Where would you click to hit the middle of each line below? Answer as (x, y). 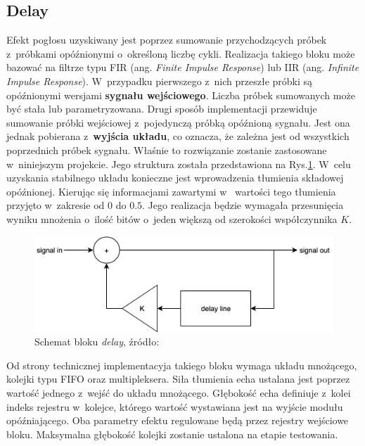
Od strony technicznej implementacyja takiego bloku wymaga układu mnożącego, (182, 365)
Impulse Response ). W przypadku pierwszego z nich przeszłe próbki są (160, 81)
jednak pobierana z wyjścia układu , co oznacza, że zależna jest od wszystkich (178, 136)
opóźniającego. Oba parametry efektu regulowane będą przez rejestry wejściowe (178, 420)
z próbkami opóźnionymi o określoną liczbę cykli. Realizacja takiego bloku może (181, 53)
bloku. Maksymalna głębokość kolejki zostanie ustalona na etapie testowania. (172, 434)
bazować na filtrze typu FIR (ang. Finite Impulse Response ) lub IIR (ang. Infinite (183, 67)
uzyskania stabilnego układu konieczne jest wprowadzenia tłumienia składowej (175, 178)
